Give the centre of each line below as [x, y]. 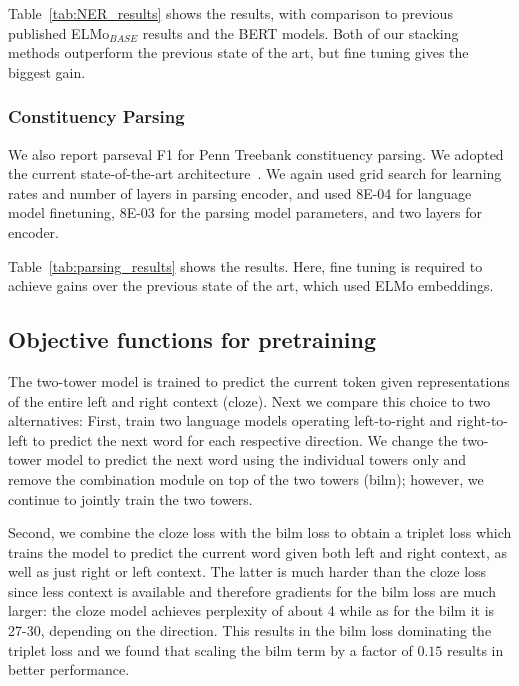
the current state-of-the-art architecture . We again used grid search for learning [255, 173]
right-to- [483, 420]
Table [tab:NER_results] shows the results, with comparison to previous [230, 13]
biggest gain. [47, 71]
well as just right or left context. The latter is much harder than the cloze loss [247, 571]
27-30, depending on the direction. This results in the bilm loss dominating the [250, 630]
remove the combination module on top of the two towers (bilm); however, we [246, 478]
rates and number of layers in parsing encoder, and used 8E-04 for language [240, 192]
